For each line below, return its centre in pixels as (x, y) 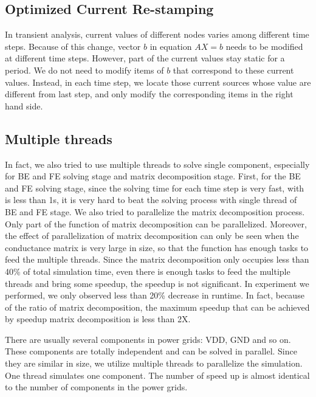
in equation (171, 46)
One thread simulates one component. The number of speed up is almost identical (157, 375)
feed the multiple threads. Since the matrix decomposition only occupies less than (157, 259)
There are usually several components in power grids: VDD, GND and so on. (148, 339)
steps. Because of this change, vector (73, 46)
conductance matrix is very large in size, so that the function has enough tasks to (157, 247)
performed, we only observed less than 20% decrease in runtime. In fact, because (155, 295)
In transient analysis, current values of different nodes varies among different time (157, 34)
